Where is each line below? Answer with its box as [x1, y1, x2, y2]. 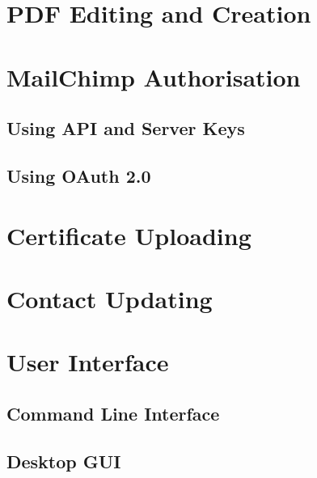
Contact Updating [6, 281, 213, 315]
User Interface [6, 345, 169, 379]
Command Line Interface [6, 400, 220, 425]
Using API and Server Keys [6, 116, 245, 141]
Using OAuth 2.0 [6, 163, 151, 188]
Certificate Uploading [6, 218, 251, 252]
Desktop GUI [6, 448, 121, 473]
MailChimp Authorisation [6, 60, 301, 93]
